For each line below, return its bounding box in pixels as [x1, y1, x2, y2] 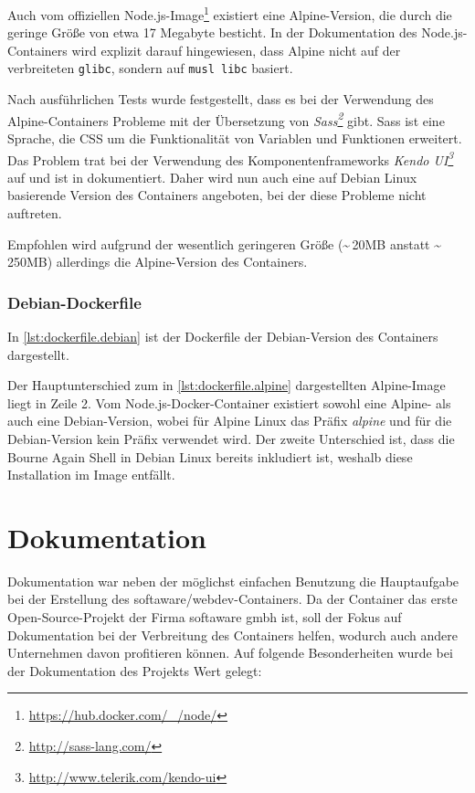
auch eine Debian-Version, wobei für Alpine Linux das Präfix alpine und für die [7, 411, 452, 430]
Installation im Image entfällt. [7, 465, 175, 484]
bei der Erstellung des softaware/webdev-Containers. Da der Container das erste [7, 589, 458, 608]
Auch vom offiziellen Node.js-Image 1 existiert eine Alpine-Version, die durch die [7, 3, 452, 24]
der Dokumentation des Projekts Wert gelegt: [7, 661, 262, 680]
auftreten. [7, 203, 62, 222]
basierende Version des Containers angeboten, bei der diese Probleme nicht [7, 185, 427, 205]
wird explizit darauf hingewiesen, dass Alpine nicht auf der [71, 40, 401, 59]
